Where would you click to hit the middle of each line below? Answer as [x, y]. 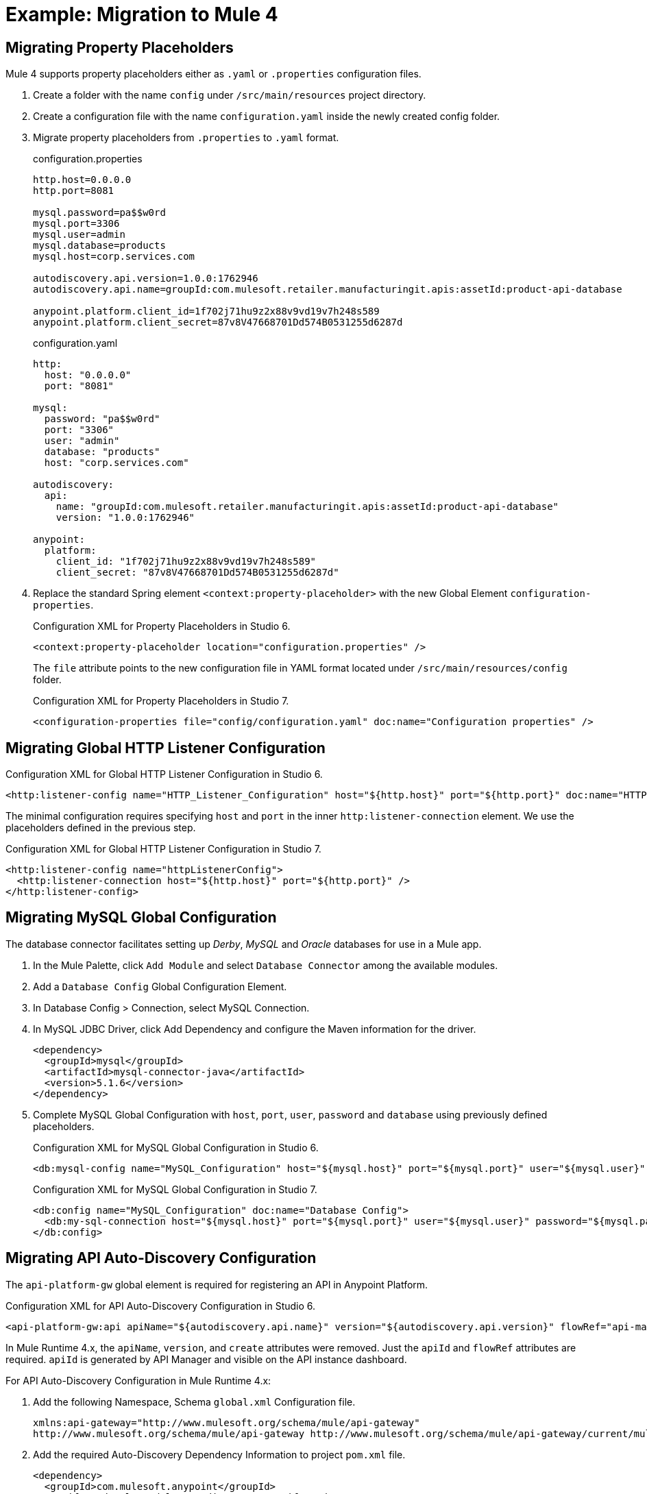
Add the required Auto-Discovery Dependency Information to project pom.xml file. [219, 1454]
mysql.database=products [99, 246]
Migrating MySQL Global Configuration [141, 918]
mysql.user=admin [79, 235]
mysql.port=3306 [76, 224]
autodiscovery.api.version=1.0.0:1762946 [146, 279]
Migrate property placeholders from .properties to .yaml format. [186, 138]
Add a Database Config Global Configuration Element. [160, 986]
